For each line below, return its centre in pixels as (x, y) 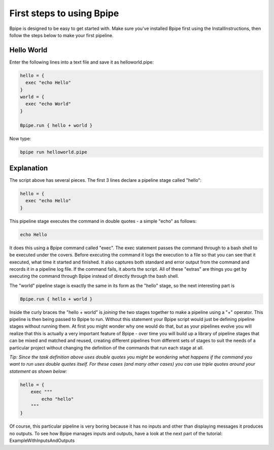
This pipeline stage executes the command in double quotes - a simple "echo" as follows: (103, 221)
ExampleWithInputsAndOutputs (42, 441)
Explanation (29, 168)
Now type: (20, 138)
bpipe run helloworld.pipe (54, 152)
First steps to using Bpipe (64, 13)
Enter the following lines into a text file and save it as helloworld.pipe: (82, 62)
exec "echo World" (48, 104)
